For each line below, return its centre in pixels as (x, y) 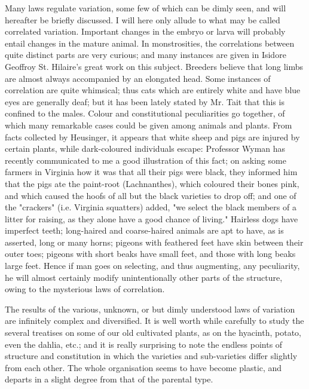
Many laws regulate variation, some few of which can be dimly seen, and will (146, 8)
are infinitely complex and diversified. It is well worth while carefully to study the (154, 321)
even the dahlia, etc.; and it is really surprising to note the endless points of (144, 344)
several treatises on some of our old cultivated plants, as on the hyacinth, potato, (153, 333)
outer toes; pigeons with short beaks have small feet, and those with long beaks (150, 254)
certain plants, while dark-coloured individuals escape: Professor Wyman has (145, 148)
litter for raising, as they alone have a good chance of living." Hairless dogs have (152, 218)
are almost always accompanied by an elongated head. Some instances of (138, 78)
